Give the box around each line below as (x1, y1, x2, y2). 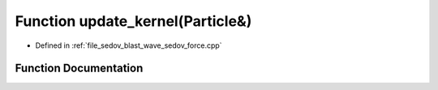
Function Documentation (15, 62, 144, 75)
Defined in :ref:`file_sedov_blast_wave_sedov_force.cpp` (35, 41, 222, 50)
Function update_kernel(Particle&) (15, 12, 252, 30)
